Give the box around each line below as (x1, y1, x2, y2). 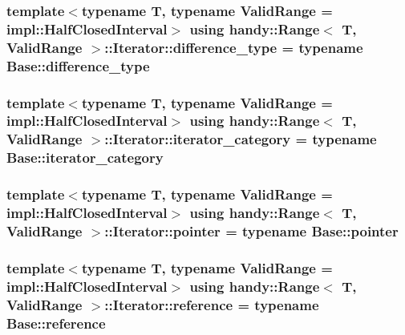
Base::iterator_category (6, 147, 164, 167)
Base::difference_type (6, 55, 150, 75)
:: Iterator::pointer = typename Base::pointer (104, 220, 399, 240)
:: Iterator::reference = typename (104, 294, 319, 314)
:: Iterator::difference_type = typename (104, 37, 363, 57)
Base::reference (6, 313, 106, 333)
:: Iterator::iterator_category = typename (104, 129, 377, 149)
